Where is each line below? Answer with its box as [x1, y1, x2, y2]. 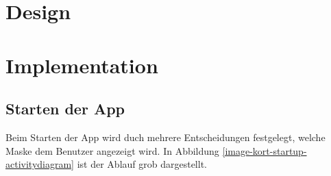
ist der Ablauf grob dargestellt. [77, 157, 207, 171]
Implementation [5, 51, 158, 79]
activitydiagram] [5, 157, 75, 171]
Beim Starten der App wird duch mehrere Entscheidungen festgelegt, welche [5, 129, 326, 144]
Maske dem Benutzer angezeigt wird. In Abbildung [5, 143, 219, 158]
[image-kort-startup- [222, 143, 307, 158]
